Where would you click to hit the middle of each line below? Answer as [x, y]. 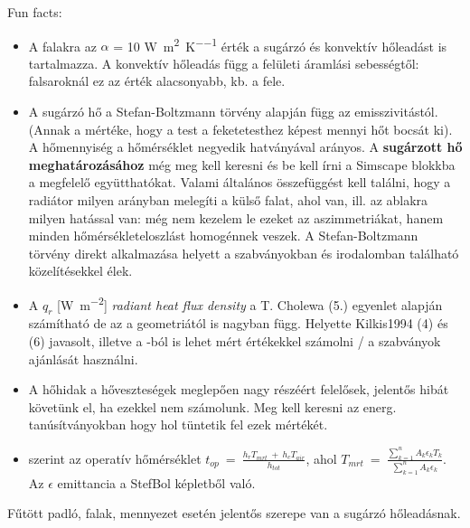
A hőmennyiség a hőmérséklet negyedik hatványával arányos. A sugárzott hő [245, 147]
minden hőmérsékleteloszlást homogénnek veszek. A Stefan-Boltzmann [223, 236]
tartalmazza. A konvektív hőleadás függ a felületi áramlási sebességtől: [224, 63]
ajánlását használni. [83, 358]
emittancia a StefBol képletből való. [156, 482]
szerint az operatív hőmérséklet [115, 458]
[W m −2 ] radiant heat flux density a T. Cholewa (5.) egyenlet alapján [250, 303]
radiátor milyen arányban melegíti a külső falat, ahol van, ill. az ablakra [228, 200]
